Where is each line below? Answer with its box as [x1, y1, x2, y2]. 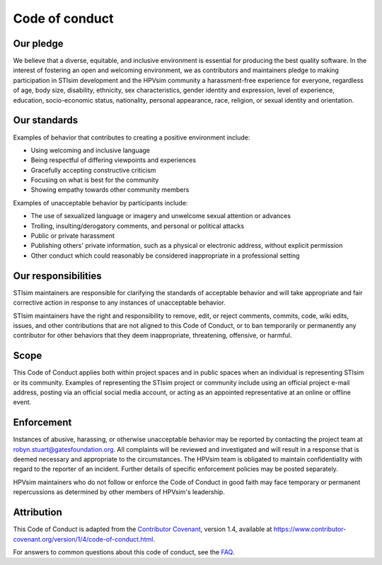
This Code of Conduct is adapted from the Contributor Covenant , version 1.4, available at [13, 525, 272, 534]
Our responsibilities [13, 270, 102, 282]
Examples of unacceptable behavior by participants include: [13, 198, 188, 207]
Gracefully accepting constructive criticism [30, 166, 156, 174]
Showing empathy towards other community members [30, 186, 190, 194]
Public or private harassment [30, 232, 115, 240]
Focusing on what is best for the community [30, 176, 159, 184]
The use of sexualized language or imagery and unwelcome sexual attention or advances [30, 212, 291, 220]
